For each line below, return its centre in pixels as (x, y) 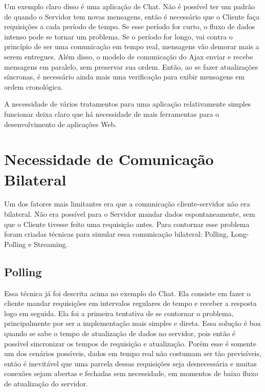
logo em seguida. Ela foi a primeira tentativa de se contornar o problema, (119, 313)
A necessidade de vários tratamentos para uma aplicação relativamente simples (128, 104)
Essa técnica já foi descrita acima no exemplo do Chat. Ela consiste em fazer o (127, 293)
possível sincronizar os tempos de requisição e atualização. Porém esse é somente (130, 343)
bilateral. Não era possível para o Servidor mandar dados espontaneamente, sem (130, 214)
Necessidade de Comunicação (109, 159)
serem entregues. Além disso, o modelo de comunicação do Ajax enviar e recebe (129, 56)
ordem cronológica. (34, 86)
